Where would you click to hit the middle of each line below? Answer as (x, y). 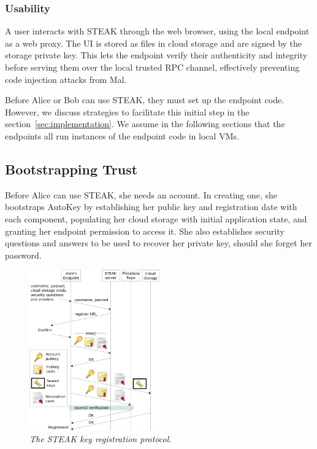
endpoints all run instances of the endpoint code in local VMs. (122, 135)
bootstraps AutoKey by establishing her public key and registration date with (151, 207)
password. (23, 255)
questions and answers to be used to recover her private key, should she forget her (158, 243)
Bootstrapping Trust (71, 169)
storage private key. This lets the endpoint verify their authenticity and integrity (156, 55)
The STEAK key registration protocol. (101, 438)
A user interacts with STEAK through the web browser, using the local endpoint (157, 31)
